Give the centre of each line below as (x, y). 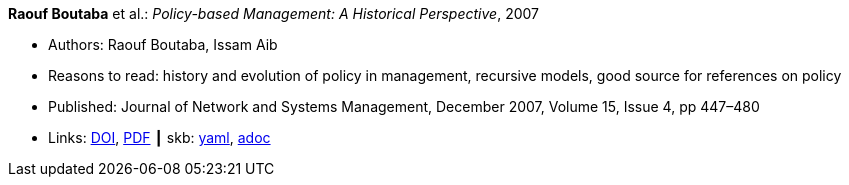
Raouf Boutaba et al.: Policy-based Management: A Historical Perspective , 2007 (273, 13)
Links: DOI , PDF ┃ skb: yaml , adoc (159, 137)
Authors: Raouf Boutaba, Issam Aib (163, 44)
